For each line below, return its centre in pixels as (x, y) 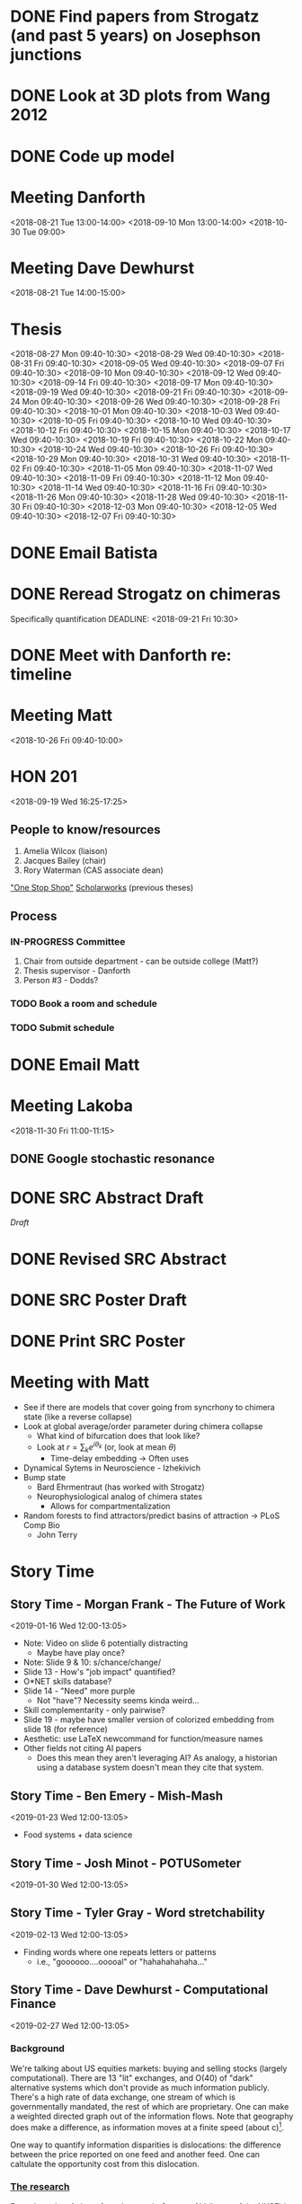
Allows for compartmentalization (110, 1506)
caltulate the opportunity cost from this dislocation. (105, 2164)
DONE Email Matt (75, 1065)
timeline (41, 674)
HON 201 (44, 776)
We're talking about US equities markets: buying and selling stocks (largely (149, 2068)
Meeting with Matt (80, 1382)
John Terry (57, 1535)
